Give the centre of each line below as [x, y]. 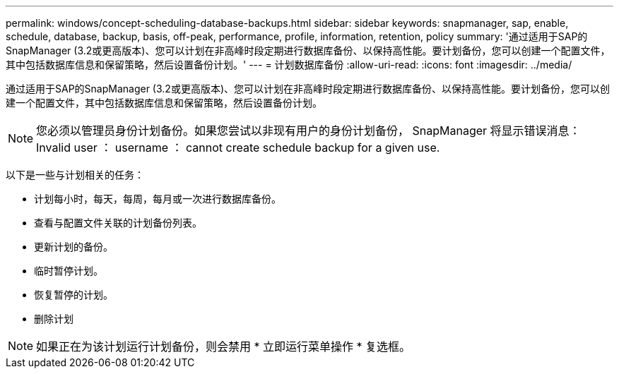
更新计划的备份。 [73, 247]
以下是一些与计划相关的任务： [75, 175]
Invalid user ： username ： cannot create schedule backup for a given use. [238, 147]
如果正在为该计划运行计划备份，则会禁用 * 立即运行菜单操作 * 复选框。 [224, 346]
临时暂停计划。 [69, 271]
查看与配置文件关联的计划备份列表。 [118, 223]
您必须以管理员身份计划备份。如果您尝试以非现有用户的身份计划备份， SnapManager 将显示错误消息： [308, 131]
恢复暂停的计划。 [73, 295]
